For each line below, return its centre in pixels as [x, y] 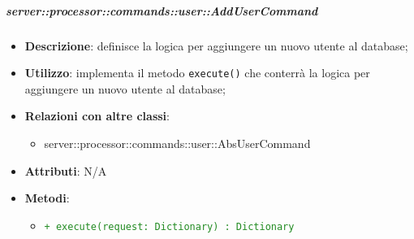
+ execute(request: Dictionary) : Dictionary [169, 226]
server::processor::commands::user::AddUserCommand [162, 10]
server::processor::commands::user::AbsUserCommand [177, 143]
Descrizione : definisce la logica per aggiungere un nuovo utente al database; [216, 45]
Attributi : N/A [66, 170]
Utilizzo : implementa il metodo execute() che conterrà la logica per [197, 73]
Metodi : [47, 198]
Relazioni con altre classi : [97, 116]
